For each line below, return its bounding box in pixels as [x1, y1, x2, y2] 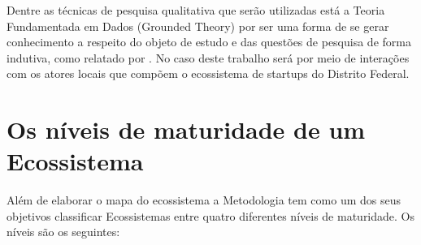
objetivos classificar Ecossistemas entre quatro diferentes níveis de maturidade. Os [7, 207, 415, 224]
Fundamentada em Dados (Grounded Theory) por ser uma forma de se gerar [7, 17, 389, 34]
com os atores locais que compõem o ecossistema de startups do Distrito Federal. [7, 65, 410, 82]
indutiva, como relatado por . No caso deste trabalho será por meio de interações [7, 49, 410, 66]
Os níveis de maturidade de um [7, 113, 366, 146]
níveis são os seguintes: [7, 223, 120, 240]
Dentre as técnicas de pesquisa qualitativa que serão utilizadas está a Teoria [7, 2, 385, 18]
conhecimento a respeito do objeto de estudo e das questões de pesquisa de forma [7, 33, 411, 50]
